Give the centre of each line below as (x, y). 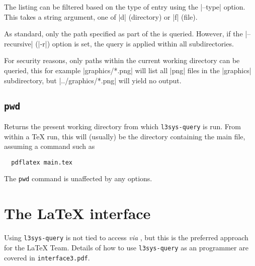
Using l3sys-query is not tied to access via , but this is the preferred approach (126, 237)
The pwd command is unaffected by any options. (78, 178)
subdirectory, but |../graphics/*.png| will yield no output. (93, 80)
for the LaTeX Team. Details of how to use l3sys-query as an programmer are (126, 247)
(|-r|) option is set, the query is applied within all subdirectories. (135, 43)
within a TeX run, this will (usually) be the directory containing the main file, (125, 136)
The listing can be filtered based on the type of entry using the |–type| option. (125, 7)
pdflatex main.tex (42, 162)
